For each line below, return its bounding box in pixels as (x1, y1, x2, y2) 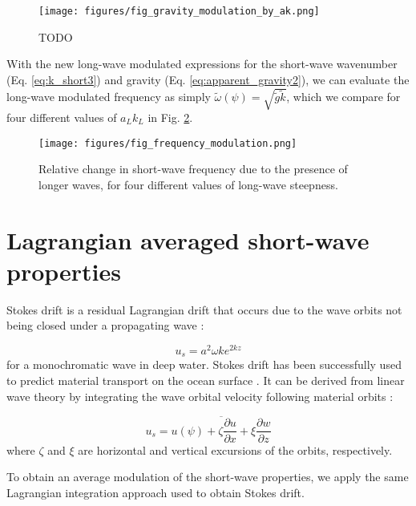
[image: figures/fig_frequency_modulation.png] (38, 137, 297, 149)
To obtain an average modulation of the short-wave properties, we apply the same (6, 468, 409, 485)
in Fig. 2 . (147, 108, 193, 125)
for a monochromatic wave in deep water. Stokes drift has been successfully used (6, 356, 402, 373)
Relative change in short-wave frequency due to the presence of (38, 160, 348, 177)
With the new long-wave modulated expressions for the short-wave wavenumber (6, 55, 398, 72)
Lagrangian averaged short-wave (6, 223, 370, 256)
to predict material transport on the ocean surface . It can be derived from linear (6, 372, 405, 389)
